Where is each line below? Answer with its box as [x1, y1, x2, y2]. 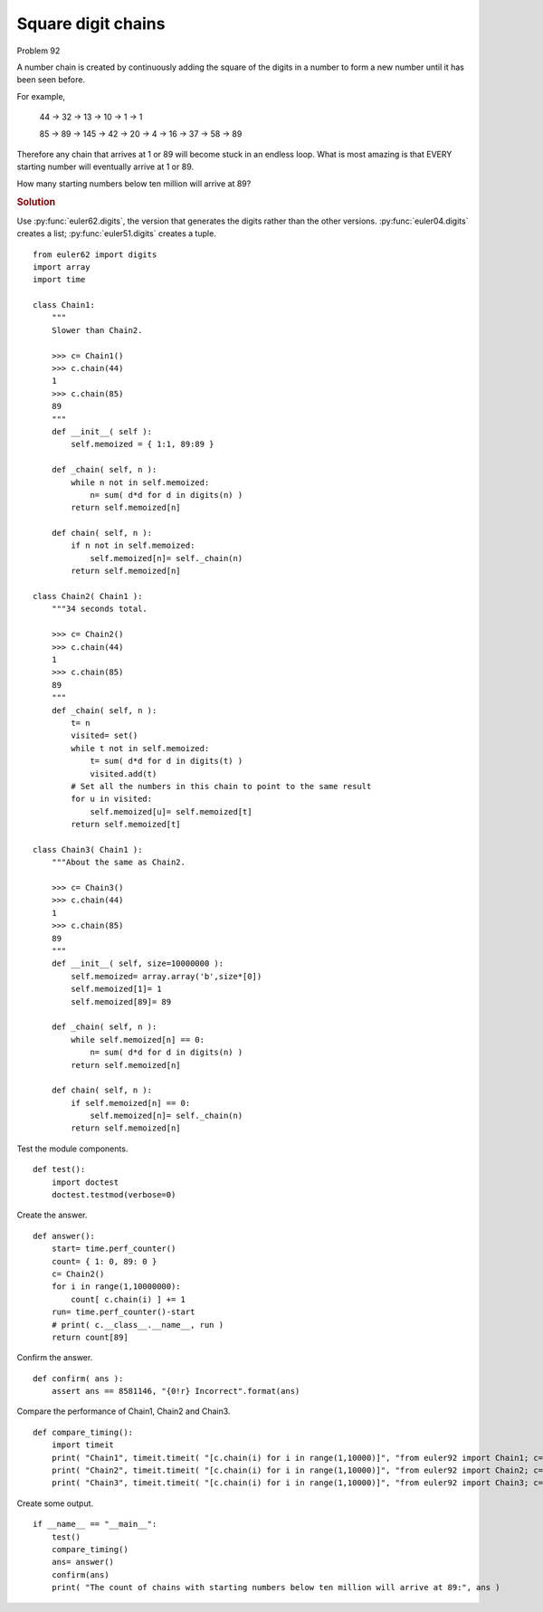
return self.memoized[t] [71, 819, 181, 830]
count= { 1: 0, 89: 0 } [51, 1256, 157, 1266]
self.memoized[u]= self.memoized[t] [90, 806, 252, 816]
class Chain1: [33, 300, 95, 310]
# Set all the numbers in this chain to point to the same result [71, 781, 372, 791]
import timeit [51, 1440, 115, 1450]
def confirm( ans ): [33, 1373, 124, 1384]
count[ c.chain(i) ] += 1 [71, 1294, 186, 1304]
